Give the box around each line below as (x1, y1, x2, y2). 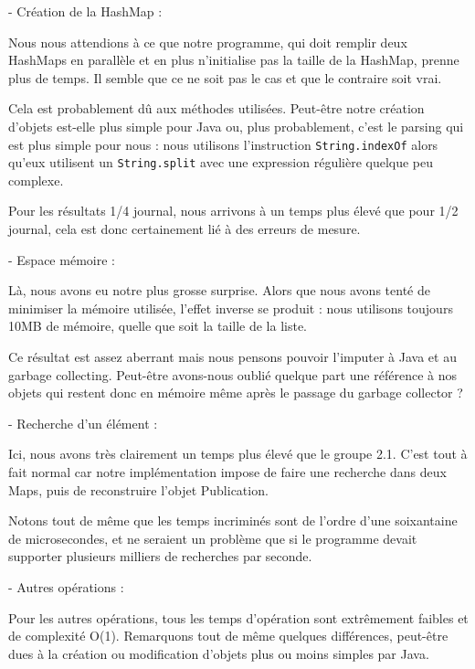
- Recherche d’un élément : (8, 413, 158, 432)
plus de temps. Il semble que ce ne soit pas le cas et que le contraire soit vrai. (8, 68, 442, 87)
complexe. (8, 170, 64, 189)
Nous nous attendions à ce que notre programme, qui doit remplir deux (8, 32, 407, 51)
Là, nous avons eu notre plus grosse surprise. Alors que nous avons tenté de (8, 281, 430, 300)
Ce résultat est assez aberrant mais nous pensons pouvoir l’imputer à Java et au (8, 347, 457, 366)
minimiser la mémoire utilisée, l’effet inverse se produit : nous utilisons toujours (8, 298, 453, 317)
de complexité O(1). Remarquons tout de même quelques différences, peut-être (8, 626, 449, 645)
